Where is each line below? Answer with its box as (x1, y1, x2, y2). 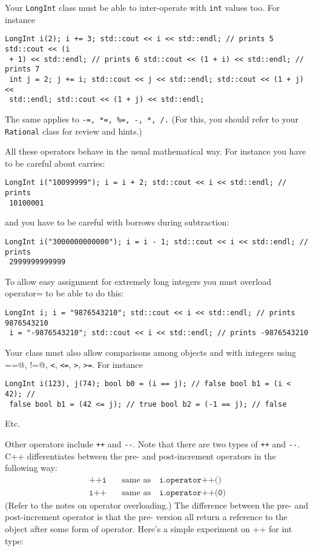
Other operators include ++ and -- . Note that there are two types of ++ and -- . (5, 437, 300, 450)
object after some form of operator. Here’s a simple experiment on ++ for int (5, 522, 292, 535)
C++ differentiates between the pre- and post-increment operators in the (5, 449, 276, 462)
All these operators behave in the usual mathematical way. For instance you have (5, 145, 306, 158)
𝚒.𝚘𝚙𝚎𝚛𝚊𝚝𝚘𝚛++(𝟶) (159, 488, 226, 497)
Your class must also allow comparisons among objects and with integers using (5, 346, 297, 359)
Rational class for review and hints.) (5, 124, 142, 137)
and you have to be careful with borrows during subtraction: (5, 216, 229, 229)
